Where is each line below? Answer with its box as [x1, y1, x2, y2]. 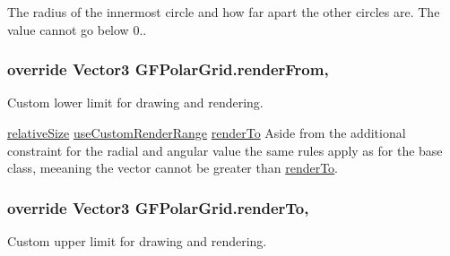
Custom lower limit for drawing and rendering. [7, 93, 264, 112]
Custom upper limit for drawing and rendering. [7, 232, 267, 250]
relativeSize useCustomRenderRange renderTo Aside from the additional [7, 124, 406, 141]
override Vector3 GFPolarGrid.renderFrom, [7, 58, 329, 81]
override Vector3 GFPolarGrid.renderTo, [7, 196, 309, 218]
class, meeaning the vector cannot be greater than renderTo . [7, 158, 339, 177]
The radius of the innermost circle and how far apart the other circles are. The [7, 3, 440, 21]
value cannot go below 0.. [7, 20, 147, 38]
